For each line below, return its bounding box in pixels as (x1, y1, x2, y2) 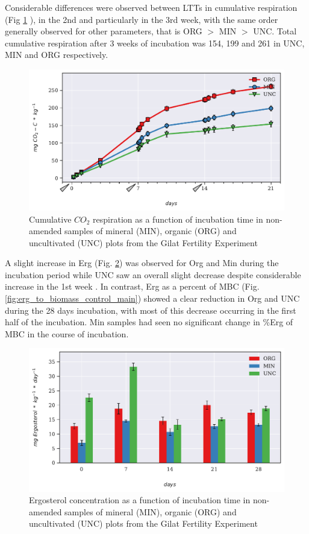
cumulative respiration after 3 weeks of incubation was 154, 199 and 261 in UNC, (5, 36, 305, 49)
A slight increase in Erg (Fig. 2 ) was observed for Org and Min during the (5, 256, 279, 269)
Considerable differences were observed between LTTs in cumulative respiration (5, 1, 298, 13)
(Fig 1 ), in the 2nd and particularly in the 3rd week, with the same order (5, 13, 278, 25)
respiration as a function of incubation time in (93, 212, 263, 225)
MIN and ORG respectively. (5, 48, 108, 61)
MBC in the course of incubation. (5, 327, 129, 340)
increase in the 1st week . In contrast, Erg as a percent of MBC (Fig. (5, 280, 260, 293)
